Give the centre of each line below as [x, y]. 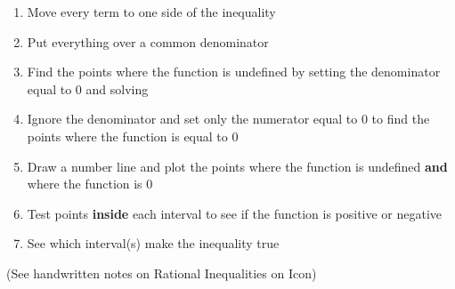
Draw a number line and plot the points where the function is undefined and [237, 166]
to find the [401, 119]
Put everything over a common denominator [148, 41]
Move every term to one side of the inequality [151, 12]
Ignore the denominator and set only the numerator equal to [192, 119]
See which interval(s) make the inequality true [153, 243]
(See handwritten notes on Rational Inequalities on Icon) [162, 273]
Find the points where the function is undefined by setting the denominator [234, 72]
